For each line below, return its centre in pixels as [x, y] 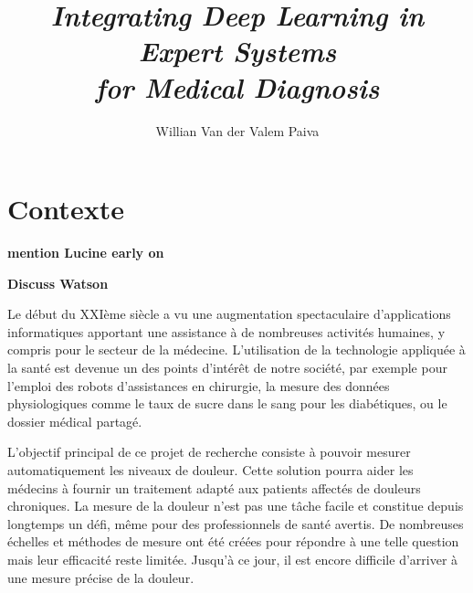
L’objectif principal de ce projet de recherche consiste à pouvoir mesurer [209, 452]
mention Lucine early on [86, 253]
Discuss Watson [58, 283]
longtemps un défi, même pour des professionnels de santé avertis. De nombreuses [236, 523]
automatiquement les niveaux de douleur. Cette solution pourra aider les [210, 469]
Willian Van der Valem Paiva [237, 130]
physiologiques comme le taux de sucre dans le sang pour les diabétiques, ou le [227, 403]
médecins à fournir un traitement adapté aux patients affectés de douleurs [214, 487]
